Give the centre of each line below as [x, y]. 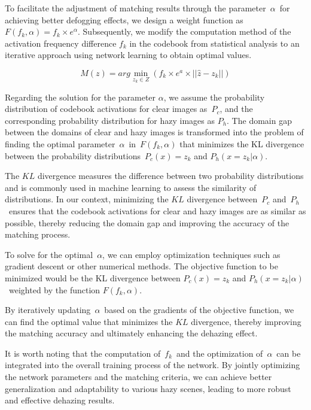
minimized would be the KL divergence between [93, 277]
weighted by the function [54, 289]
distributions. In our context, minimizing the [87, 199]
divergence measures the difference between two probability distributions [170, 176]
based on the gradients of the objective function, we [199, 310]
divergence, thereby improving [246, 321]
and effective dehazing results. [60, 400]
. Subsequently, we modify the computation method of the [185, 31]
